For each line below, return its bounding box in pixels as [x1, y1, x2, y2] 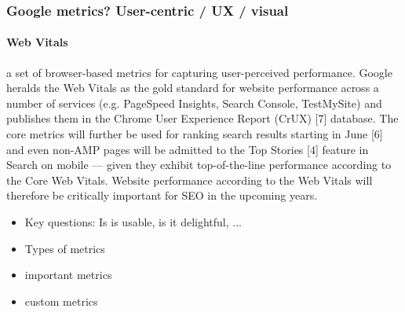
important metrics [24, 266, 112, 283]
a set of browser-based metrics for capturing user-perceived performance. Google [6, 64, 392, 80]
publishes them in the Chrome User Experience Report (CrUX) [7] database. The [6, 110, 399, 127]
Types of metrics [24, 240, 105, 256]
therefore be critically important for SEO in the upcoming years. [6, 187, 318, 204]
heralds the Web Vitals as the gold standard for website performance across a [6, 79, 379, 96]
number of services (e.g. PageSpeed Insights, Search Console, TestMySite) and [6, 94, 382, 111]
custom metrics [24, 292, 98, 309]
